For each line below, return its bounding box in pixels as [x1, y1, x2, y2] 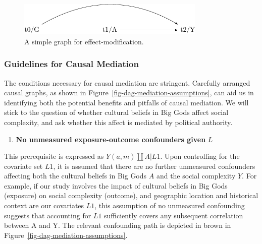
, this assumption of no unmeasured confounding [94, 200, 245, 211]
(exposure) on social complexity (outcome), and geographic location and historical [4, 190, 258, 201]
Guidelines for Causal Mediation [4, 57, 139, 70]
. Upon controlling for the [160, 151, 240, 161]
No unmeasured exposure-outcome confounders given [16, 134, 206, 144]
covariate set [4, 160, 43, 171]
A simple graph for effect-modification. [24, 36, 144, 46]
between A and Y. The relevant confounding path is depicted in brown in [4, 220, 231, 230]
